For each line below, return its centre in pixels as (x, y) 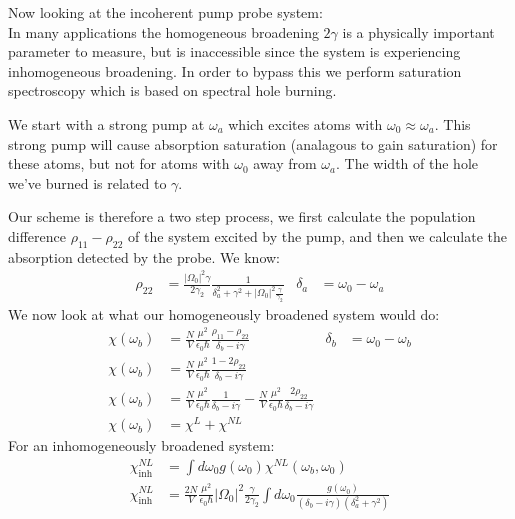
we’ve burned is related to (87, 182)
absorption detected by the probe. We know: (144, 256)
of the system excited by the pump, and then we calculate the (317, 235)
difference (37, 235)
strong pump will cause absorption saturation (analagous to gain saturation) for (253, 143)
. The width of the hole (407, 163)
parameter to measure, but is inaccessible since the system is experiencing (234, 51)
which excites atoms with (305, 123)
